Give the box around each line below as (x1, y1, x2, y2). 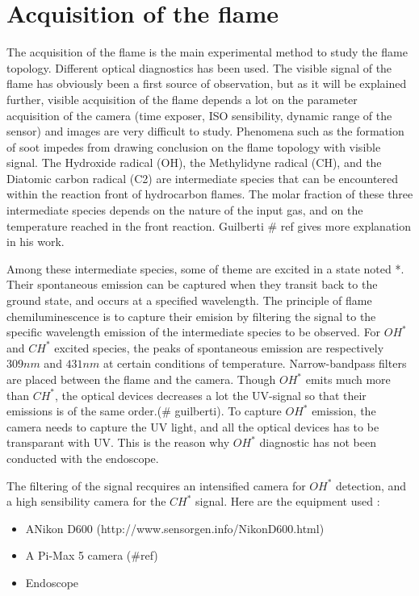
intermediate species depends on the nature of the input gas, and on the (6, 202, 363, 219)
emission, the (312, 402, 376, 419)
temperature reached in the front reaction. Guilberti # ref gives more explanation (6, 217, 412, 234)
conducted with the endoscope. (6, 449, 159, 466)
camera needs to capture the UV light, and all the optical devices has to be (6, 418, 379, 435)
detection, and (335, 477, 407, 494)
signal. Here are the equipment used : (195, 493, 380, 510)
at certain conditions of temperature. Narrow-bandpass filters (103, 355, 407, 372)
